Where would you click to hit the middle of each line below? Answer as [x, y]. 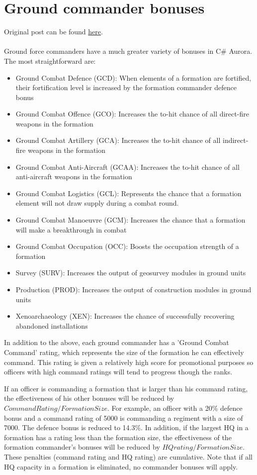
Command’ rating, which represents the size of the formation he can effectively [124, 352]
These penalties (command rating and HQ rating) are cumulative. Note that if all [128, 456]
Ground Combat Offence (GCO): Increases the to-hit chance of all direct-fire [132, 114]
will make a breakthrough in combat [71, 229]
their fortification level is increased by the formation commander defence [126, 87]
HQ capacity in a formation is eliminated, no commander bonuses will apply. [121, 466]
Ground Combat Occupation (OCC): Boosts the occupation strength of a [127, 246]
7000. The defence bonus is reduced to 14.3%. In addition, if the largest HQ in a [126, 427]
